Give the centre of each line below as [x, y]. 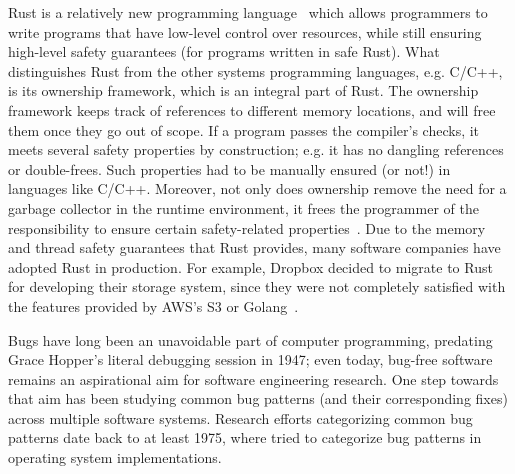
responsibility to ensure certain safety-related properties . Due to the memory [247, 227]
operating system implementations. [115, 457]
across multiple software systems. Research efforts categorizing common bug [240, 417]
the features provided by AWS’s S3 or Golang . [153, 305]
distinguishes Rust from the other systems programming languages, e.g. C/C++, [255, 70]
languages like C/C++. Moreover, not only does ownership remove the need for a [257, 188]
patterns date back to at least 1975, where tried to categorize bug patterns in [245, 437]
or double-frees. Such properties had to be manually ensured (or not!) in [229, 168]
